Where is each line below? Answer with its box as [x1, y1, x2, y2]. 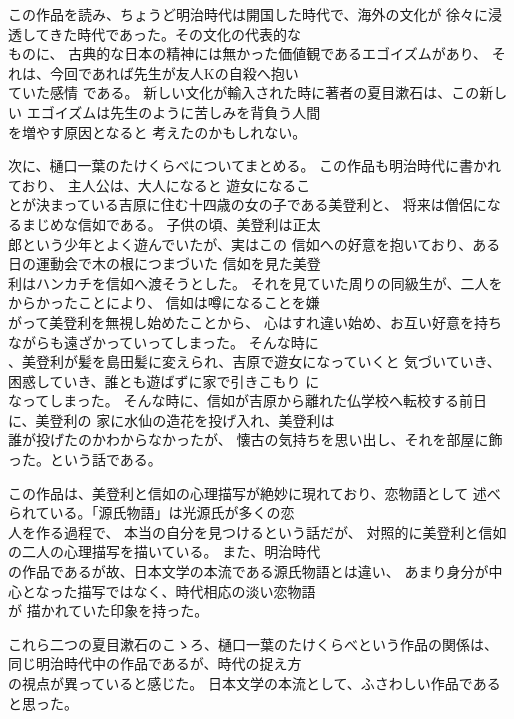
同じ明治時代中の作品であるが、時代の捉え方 [8, 653, 302, 674]
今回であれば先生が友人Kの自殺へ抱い [49, 62, 299, 83]
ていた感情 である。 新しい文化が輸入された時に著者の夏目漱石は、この [8, 82, 480, 103]
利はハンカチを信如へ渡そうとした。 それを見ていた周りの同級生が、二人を [8, 272, 503, 293]
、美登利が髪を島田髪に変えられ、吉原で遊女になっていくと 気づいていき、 [8, 351, 501, 372]
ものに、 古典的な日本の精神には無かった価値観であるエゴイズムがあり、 [8, 43, 488, 64]
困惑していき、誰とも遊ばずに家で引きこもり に [8, 370, 320, 391]
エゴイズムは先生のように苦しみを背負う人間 [26, 101, 321, 122]
